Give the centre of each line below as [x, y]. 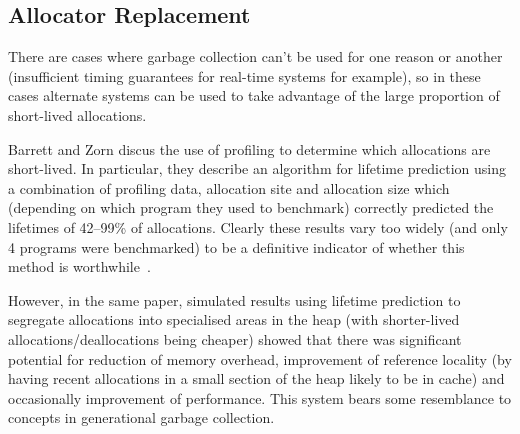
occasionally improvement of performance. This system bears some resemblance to [260, 397]
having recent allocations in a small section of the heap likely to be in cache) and [256, 378]
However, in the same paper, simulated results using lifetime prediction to [234, 299]
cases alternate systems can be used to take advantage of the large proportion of [254, 95]
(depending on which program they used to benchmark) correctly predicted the [251, 207]
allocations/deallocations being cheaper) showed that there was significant [235, 338]
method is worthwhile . [79, 266]
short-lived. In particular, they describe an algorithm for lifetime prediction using [257, 168]
